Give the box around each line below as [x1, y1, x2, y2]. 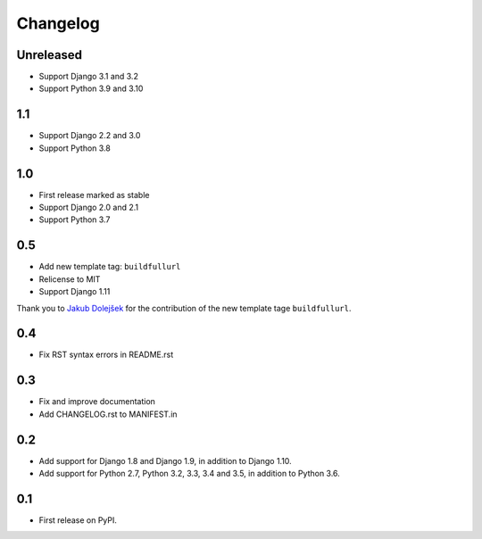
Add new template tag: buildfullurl [38, 261, 181, 272]
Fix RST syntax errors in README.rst [38, 349, 174, 361]
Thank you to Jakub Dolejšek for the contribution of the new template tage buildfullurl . [16, 303, 352, 313]
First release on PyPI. [38, 514, 118, 526]
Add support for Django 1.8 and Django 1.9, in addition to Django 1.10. [38, 455, 292, 466]
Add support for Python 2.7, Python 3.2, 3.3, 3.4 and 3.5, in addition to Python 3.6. [38, 469, 341, 479]
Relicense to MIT [38, 273, 101, 285]
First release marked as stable [38, 189, 150, 200]
